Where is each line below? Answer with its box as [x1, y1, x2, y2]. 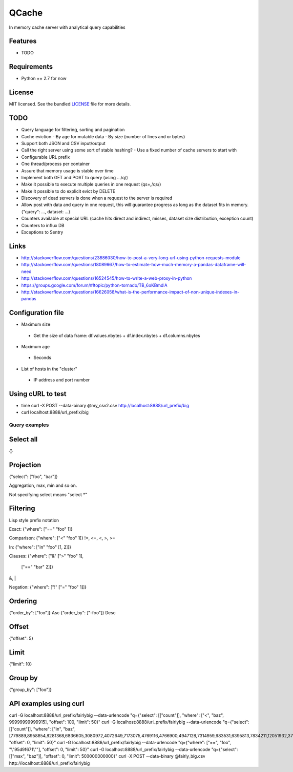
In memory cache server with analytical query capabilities [9, 24, 126, 30]
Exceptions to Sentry [21, 230, 63, 235]
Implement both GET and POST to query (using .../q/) [21, 174, 128, 180]
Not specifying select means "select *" [9, 491, 87, 498]
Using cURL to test [9, 390, 67, 398]
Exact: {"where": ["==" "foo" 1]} [9, 526, 73, 532]
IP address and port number [33, 377, 90, 383]
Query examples [9, 421, 49, 428]
